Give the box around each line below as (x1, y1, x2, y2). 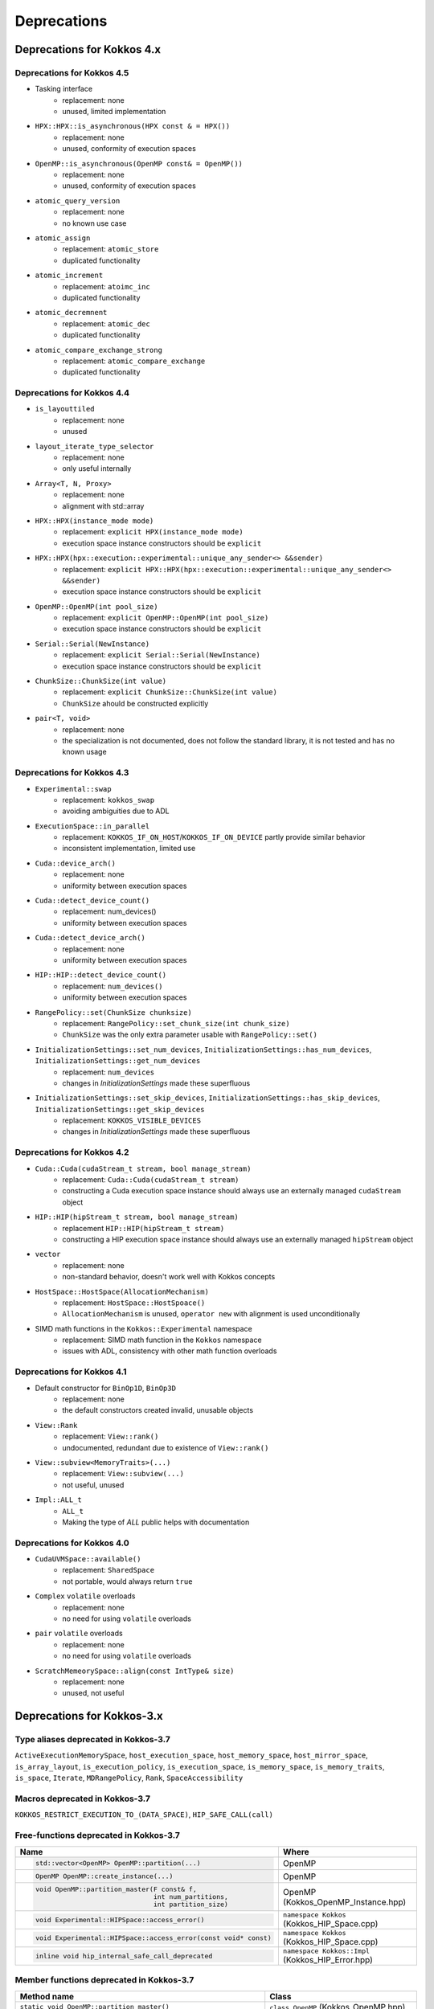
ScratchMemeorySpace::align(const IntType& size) (35, 1666, 235, 1676)
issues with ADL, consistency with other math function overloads (62, 1346, 277, 1356)
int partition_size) (153, 1901, 229, 1909)
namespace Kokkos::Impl (282, 1946, 370, 1955)
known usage (62, 747, 108, 757)
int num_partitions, (153, 1892, 229, 1901)
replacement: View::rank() (62, 1431, 159, 1442)
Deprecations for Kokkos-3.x (14, 1709, 164, 1723)
